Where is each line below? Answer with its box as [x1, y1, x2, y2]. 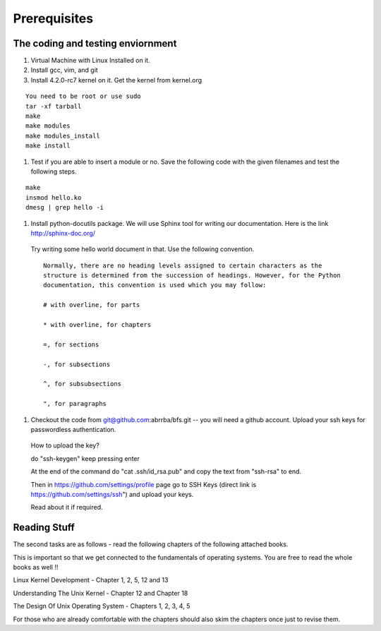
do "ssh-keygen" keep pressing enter [30, 454, 140, 462]
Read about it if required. [30, 503, 103, 512]
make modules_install [25, 131, 100, 140]
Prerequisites [13, 11, 94, 26]
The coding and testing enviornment [13, 37, 177, 49]
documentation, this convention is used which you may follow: [43, 281, 267, 289]
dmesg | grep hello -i [25, 203, 104, 212]
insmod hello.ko [25, 193, 82, 201]
